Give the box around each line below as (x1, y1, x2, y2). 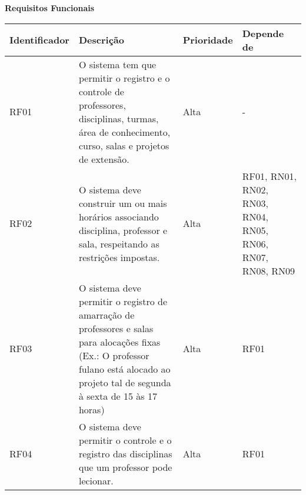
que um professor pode (78, 460, 172, 474)
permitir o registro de (78, 294, 168, 308)
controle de (78, 84, 124, 98)
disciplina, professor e (78, 223, 168, 237)
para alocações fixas (78, 335, 161, 349)
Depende (242, 26, 284, 40)
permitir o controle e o (78, 433, 172, 447)
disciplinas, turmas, (78, 111, 159, 125)
